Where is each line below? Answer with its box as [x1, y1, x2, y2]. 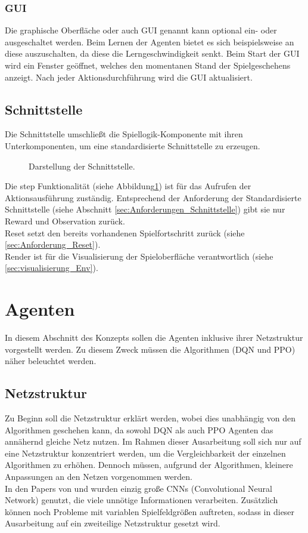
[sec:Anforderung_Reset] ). [5, 238, 101, 251]
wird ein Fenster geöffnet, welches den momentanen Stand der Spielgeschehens [5, 59, 291, 71]
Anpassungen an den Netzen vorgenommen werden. [5, 470, 192, 482]
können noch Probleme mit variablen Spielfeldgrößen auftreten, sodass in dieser [5, 505, 295, 517]
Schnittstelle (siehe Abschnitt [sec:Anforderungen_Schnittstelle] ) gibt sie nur [5, 203, 285, 215]
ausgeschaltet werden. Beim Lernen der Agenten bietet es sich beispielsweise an [5, 35, 294, 48]
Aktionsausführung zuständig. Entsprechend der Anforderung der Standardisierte [5, 191, 301, 204]
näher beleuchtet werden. [5, 355, 97, 367]
